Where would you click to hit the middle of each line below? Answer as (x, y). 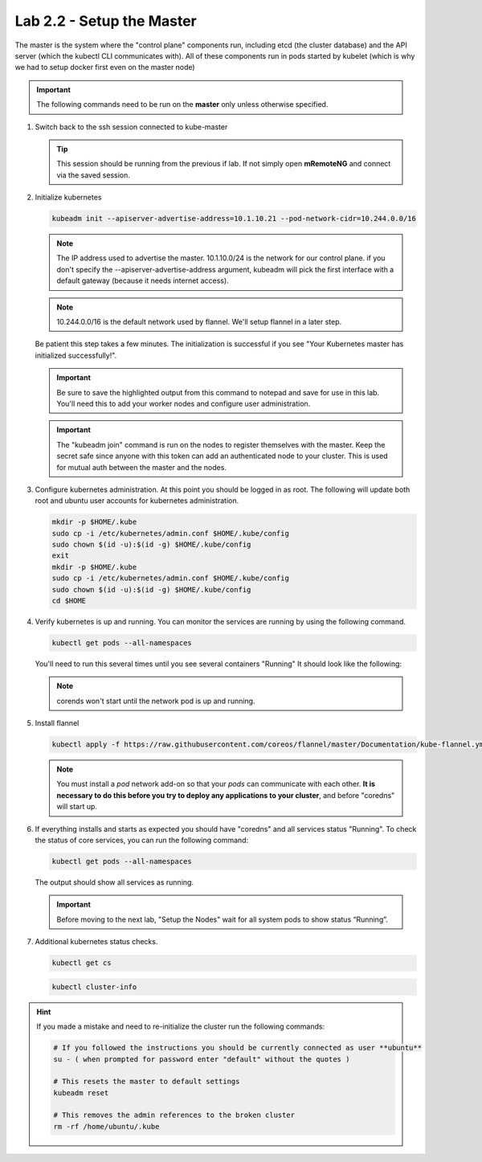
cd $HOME (69, 601)
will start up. (77, 807)
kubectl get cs (82, 963)
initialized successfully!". (76, 355)
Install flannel (57, 723)
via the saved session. (93, 175)
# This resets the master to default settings (147, 1082)
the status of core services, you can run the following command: (142, 841)
